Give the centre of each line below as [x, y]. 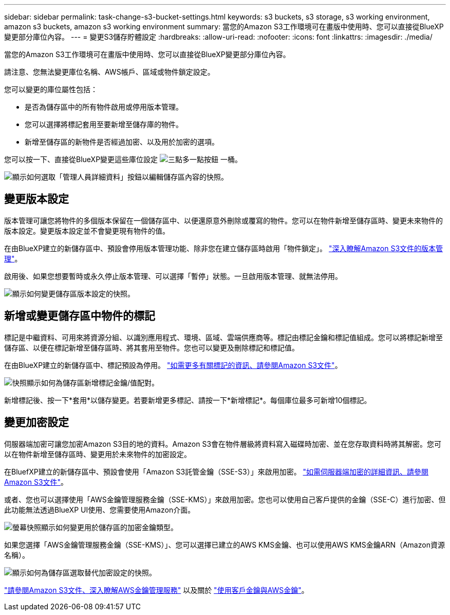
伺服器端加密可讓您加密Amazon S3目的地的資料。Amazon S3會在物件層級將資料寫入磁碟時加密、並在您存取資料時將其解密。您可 [223, 444]
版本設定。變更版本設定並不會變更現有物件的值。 [87, 231]
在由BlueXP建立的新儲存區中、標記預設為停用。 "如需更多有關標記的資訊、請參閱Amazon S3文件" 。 [173, 365]
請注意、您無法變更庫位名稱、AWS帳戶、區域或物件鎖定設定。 [109, 72]
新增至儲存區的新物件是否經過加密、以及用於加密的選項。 [122, 142]
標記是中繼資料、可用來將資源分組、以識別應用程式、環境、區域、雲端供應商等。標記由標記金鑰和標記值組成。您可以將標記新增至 [223, 337]
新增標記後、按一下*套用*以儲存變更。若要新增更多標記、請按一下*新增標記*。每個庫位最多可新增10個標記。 [188, 400]
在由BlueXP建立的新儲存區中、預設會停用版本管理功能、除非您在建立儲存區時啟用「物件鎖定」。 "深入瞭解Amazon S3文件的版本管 [224, 248]
